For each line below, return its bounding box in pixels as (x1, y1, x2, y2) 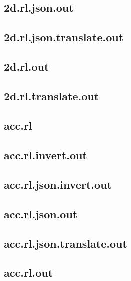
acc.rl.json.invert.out (4, 177, 112, 192)
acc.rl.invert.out (4, 147, 87, 163)
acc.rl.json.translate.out (4, 235, 127, 251)
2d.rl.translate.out (4, 88, 99, 103)
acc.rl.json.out (4, 206, 78, 221)
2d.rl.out (4, 58, 49, 74)
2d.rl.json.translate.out (4, 29, 124, 45)
